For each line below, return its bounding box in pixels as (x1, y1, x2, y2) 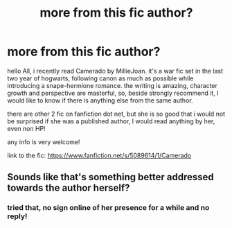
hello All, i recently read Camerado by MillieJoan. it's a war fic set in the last (7, 67, 224, 75)
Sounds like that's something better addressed (7, 171, 215, 183)
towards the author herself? (7, 182, 130, 194)
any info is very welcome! (7, 137, 80, 146)
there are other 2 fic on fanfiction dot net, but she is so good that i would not (7, 109, 226, 118)
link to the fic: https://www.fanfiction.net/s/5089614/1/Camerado (7, 151, 192, 159)
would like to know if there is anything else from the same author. (7, 96, 193, 105)
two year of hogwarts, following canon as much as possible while (7, 74, 194, 82)
